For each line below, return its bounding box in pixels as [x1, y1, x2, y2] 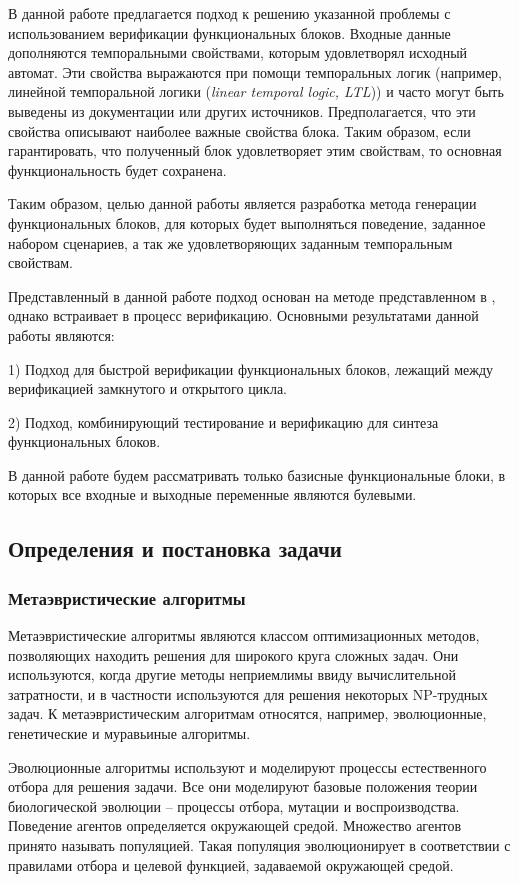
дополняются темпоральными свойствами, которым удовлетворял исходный [8, 42, 468, 63]
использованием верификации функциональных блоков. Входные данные [8, 22, 451, 43]
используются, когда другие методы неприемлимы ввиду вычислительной [8, 664, 456, 685]
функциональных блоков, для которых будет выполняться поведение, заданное [8, 212, 486, 233]
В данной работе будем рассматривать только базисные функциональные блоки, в [8, 464, 506, 485]
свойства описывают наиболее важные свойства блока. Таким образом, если [8, 120, 471, 141]
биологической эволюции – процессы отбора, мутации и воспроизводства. [8, 795, 460, 816]
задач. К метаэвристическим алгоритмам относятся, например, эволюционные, [8, 703, 487, 724]
